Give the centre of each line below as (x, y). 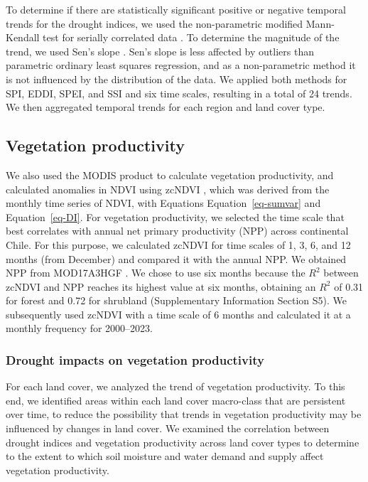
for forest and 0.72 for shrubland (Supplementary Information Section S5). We (176, 300)
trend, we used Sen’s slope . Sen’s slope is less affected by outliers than (160, 51)
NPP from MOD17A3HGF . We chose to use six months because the (156, 273)
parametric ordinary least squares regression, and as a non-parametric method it (181, 65)
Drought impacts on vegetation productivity (135, 360)
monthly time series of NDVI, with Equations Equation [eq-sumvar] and (163, 203)
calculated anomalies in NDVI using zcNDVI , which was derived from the (168, 189)
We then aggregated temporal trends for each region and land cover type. (166, 107)
